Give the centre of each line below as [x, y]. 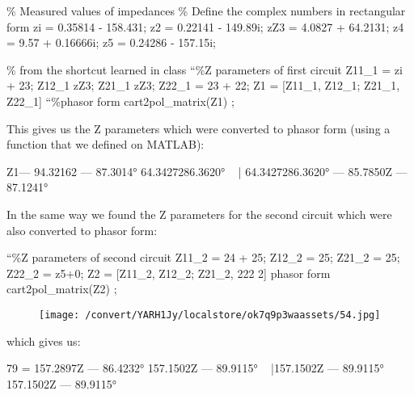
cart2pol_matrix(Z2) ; [62, 289]
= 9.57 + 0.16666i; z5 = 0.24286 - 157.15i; [111, 42]
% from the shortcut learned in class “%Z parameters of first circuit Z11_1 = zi [205, 69]
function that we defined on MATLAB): [106, 144]
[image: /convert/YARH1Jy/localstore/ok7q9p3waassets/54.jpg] [210, 315]
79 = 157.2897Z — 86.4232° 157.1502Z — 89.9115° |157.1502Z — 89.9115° [195, 368]
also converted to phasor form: [82, 230]
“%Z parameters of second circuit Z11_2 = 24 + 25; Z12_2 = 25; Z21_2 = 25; [203, 257]
